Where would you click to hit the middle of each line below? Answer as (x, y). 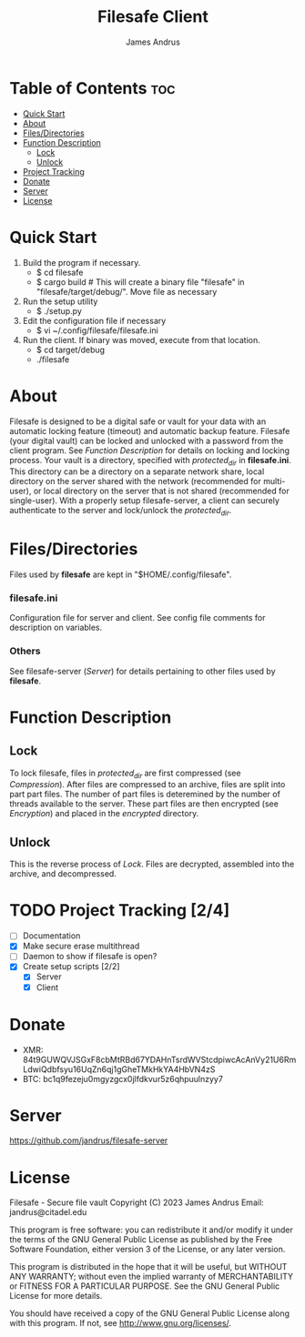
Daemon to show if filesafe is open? (90, 957)
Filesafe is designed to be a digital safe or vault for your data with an (138, 421)
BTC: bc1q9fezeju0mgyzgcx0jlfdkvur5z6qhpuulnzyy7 (122, 1079)
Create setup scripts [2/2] (71, 967)
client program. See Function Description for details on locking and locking (149, 450)
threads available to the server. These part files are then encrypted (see (144, 804)
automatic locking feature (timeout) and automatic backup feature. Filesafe (150, 430)
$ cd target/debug (71, 349)
